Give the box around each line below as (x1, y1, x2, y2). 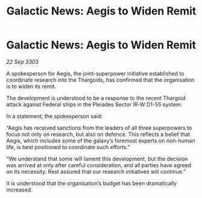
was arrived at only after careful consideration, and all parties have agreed (6, 161, 192, 168)
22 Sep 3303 (6, 58, 39, 65)
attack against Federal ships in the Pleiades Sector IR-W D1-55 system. (6, 101, 183, 108)
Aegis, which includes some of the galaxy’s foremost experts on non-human (6, 137, 195, 144)
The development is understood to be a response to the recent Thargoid (6, 94, 186, 101)
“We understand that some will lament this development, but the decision (6, 155, 188, 162)
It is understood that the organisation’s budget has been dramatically (6, 179, 177, 187)
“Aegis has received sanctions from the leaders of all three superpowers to (6, 124, 192, 131)
